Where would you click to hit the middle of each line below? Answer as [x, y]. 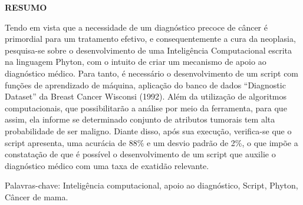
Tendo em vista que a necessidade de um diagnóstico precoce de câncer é [136, 27]
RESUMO [26, 7]
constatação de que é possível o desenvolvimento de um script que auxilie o [140, 154]
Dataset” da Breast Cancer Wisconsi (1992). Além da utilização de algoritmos [146, 96]
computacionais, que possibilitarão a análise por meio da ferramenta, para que [146, 108]
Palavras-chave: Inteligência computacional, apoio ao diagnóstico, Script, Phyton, [151, 185]
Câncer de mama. [37, 196]
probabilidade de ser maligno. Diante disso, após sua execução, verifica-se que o [148, 130]
